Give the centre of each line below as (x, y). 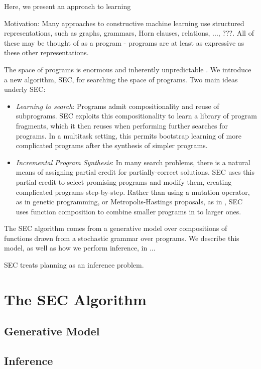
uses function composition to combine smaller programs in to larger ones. (128, 211)
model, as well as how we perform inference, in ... (80, 248)
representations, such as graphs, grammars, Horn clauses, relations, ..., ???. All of (129, 33)
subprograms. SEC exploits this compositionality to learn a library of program (136, 116)
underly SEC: (25, 89)
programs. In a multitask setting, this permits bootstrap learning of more (128, 135)
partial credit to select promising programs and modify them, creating (124, 181)
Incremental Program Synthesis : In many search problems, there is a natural (133, 162)
